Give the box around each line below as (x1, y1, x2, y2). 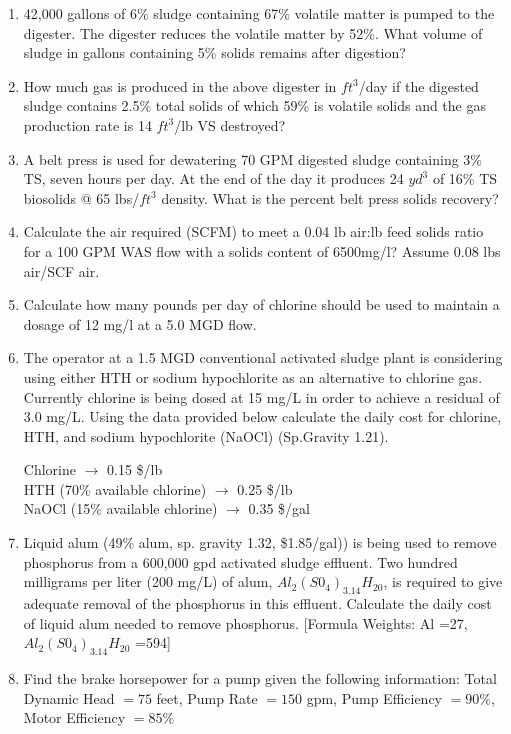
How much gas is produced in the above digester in (23, 75, 337, 96)
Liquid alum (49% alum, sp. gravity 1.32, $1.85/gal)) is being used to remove (23, 532, 497, 553)
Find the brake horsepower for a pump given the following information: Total (23, 668, 497, 689)
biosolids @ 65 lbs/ (23, 187, 140, 208)
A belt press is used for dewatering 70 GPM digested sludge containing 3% (23, 148, 482, 169)
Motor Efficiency (23, 707, 126, 728)
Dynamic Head (23, 687, 115, 708)
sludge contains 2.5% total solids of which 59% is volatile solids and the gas (23, 95, 486, 116)
